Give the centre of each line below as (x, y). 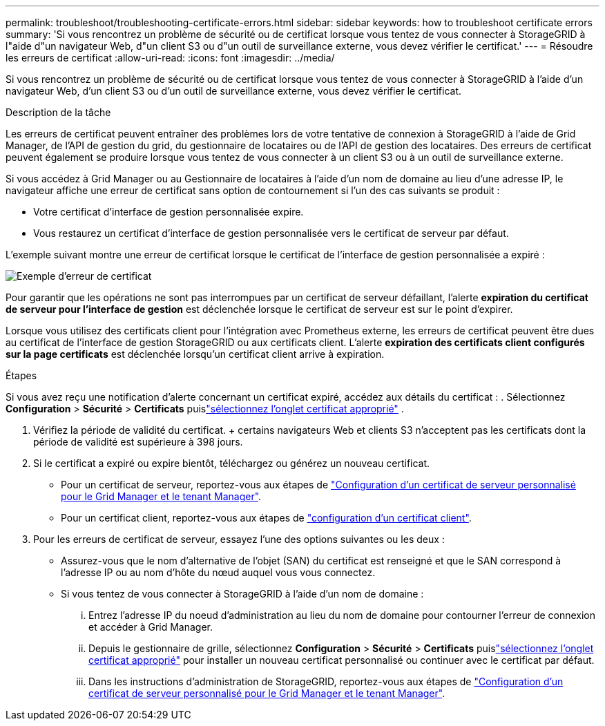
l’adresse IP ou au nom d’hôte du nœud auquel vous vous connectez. (218, 572)
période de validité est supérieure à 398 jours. (138, 442)
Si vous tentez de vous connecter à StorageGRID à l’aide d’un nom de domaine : (242, 594)
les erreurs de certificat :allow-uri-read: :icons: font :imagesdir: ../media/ (170, 58)
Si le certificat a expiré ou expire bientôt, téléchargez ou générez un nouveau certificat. (232, 463)
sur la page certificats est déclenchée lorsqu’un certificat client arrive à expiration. (195, 354)
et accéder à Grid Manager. (151, 627)
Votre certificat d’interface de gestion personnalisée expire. (169, 212)
